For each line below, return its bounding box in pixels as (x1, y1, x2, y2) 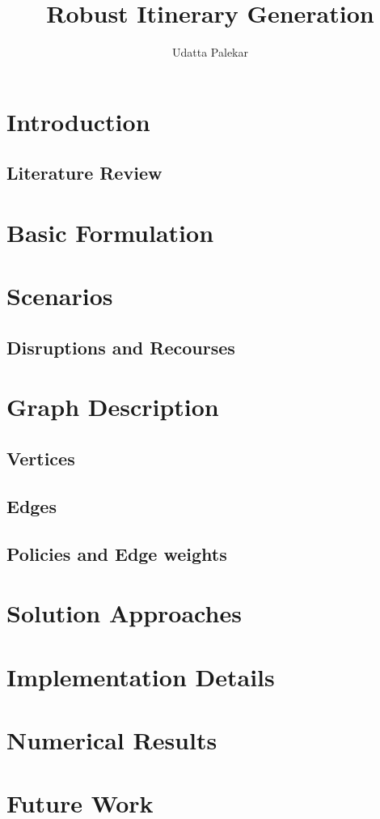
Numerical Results (6, 723, 217, 756)
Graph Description (6, 390, 219, 423)
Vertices (6, 445, 75, 470)
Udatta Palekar (172, 44, 248, 61)
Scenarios (6, 279, 113, 312)
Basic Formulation (6, 215, 214, 248)
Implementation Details (6, 660, 275, 693)
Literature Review (6, 160, 163, 185)
